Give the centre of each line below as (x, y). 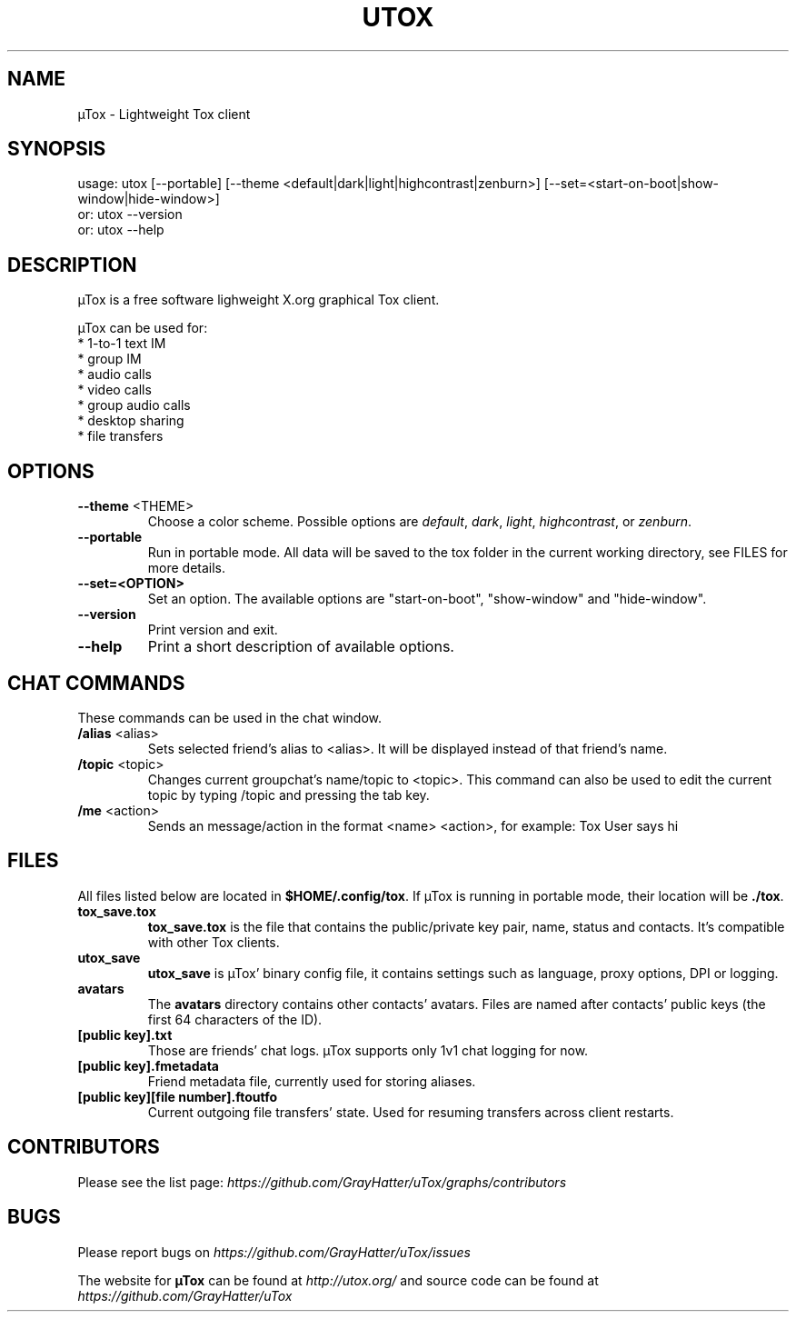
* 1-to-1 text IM (122, 344)
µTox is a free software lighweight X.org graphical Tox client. (259, 300)
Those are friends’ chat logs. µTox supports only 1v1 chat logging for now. (368, 1050)
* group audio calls (134, 405)
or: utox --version (130, 215)
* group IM (109, 359)
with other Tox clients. (214, 942)
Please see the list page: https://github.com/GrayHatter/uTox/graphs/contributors (322, 1182)
